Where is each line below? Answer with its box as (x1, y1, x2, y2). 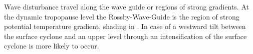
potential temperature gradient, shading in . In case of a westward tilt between (4, 21, 246, 31)
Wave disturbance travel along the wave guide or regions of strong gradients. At (4, 1, 249, 11)
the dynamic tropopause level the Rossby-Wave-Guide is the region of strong (4, 11, 239, 21)
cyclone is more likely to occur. (4, 40, 99, 51)
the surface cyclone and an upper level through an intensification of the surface (4, 30, 247, 41)
